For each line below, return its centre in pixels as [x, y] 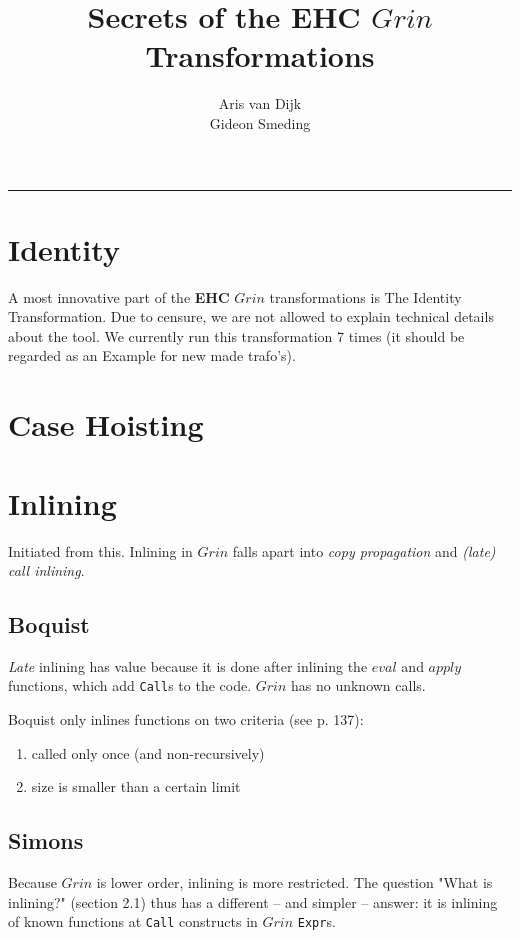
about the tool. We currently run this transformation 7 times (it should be [236, 335]
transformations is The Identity [365, 296]
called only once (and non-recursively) [148, 752]
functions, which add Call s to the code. [130, 685]
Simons [46, 840]
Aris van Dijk [260, 103]
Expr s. [316, 921]
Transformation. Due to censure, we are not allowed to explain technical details [251, 316]
